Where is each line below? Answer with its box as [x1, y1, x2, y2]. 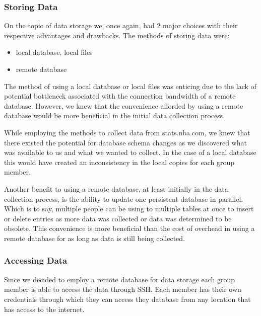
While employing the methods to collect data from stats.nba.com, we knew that [4, 127, 250, 137]
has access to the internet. [4, 303, 85, 314]
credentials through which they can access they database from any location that [4, 293, 251, 304]
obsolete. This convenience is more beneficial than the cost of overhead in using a [4, 223, 255, 233]
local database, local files [16, 47, 93, 57]
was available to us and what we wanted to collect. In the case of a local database [4, 147, 256, 157]
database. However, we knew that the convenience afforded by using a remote [4, 100, 243, 111]
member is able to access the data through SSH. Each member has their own [4, 284, 241, 294]
